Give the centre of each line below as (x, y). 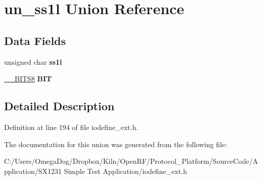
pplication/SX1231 (33, 171)
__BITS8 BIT (28, 79)
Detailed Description (59, 106)
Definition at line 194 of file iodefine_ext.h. (71, 127)
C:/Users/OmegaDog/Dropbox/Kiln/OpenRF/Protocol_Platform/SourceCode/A (131, 161)
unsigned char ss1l (33, 61)
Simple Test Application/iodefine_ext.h (125, 171)
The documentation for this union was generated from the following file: (116, 144)
